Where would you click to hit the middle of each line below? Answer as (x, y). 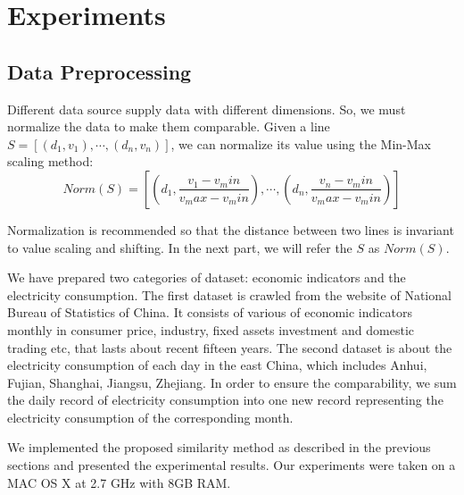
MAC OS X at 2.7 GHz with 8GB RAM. (119, 482)
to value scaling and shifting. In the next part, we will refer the (180, 247)
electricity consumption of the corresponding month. (150, 417)
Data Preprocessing (99, 71)
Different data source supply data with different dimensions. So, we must (207, 109)
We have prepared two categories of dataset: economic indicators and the (207, 277)
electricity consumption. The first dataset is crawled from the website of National (229, 294)
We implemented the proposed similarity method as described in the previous (219, 447)
